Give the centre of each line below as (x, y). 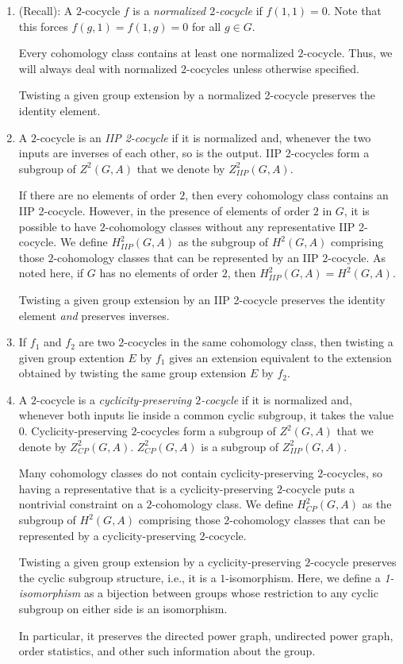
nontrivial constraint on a (81, 504)
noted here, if (51, 273)
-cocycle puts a (318, 488)
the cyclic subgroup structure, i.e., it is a (117, 577)
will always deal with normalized (98, 68)
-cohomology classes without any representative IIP (230, 226)
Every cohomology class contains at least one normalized (156, 53)
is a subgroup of (240, 446)
